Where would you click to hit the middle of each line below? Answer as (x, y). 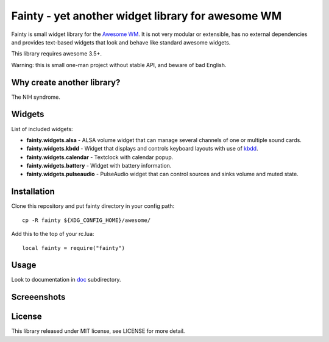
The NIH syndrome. (36, 97)
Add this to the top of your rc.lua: (53, 234)
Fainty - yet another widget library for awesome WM (147, 16)
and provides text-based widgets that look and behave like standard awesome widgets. (121, 42)
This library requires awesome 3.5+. (56, 54)
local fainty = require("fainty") (73, 248)
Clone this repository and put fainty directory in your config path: (93, 206)
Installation (33, 192)
